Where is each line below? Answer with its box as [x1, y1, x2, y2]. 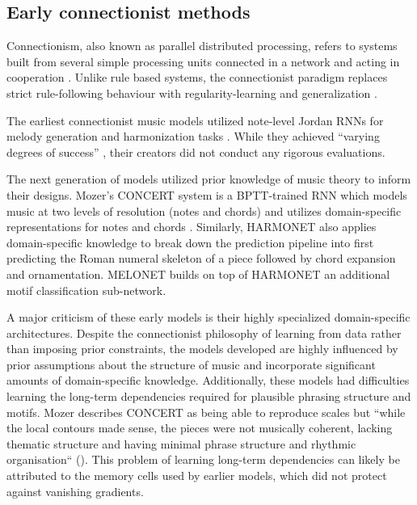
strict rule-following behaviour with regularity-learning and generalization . [6, 84, 377, 101]
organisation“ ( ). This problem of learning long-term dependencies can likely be [6, 451, 400, 468]
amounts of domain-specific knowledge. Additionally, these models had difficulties [6, 372, 410, 389]
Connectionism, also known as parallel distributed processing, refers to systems [6, 37, 398, 54]
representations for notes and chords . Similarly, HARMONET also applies [6, 218, 377, 235]
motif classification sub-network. [6, 281, 166, 298]
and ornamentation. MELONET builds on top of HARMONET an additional [6, 265, 390, 282]
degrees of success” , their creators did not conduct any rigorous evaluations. [6, 143, 385, 160]
